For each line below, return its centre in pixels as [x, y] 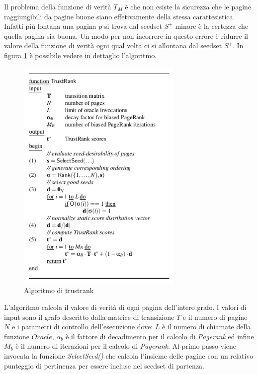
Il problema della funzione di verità [58, 6]
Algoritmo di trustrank [59, 290]
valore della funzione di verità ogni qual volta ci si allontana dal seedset [113, 45]
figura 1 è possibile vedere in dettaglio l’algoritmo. [81, 55]
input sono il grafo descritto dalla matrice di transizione [89, 317]
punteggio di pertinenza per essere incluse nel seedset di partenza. [104, 365]
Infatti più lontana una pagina [50, 26]
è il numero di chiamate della [207, 327]
